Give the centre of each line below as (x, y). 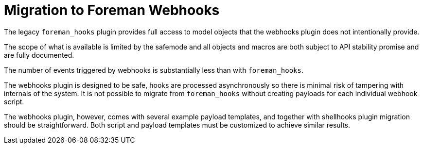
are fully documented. (39, 55)
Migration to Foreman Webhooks (112, 10)
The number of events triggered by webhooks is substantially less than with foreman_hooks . (154, 70)
